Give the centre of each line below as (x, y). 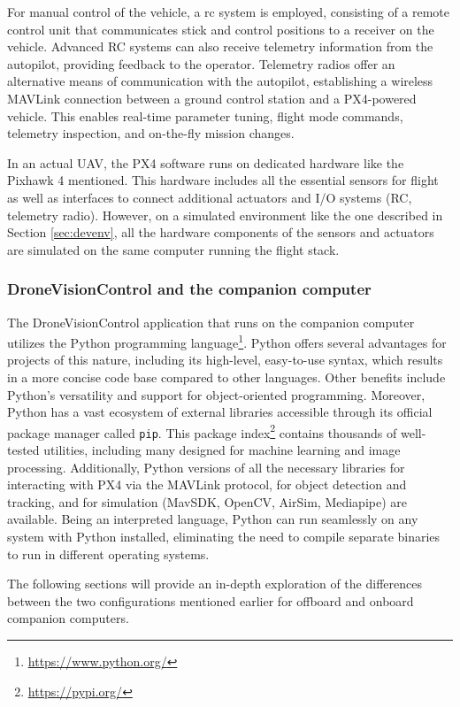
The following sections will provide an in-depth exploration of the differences (215, 584)
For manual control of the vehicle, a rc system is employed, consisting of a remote (229, 12)
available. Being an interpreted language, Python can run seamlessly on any (213, 519)
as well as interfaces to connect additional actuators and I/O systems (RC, (210, 197)
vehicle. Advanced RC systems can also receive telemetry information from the (220, 46)
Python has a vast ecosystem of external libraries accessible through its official (220, 412)
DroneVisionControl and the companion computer (189, 289)
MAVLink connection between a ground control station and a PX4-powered (212, 98)
